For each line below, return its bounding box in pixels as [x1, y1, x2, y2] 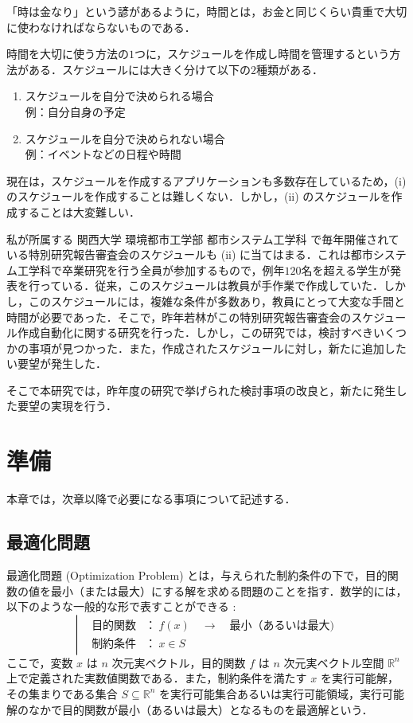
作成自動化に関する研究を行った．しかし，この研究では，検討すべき [17, 324, 374, 341]
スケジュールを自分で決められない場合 [25, 130, 225, 147]
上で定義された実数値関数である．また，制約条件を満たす [6, 670, 307, 686]
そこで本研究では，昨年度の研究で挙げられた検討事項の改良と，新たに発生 [6, 381, 396, 398]
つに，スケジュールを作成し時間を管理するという [134, 45, 390, 62]
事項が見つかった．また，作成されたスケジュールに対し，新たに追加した [28, 339, 407, 356]
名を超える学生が [301, 261, 391, 278]
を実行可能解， [320, 670, 399, 686]
